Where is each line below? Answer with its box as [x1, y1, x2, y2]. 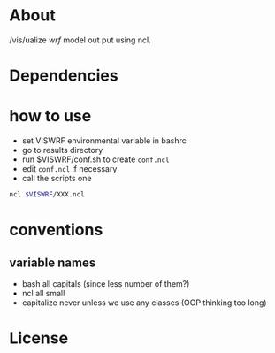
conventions [9, 220, 103, 240]
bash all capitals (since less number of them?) [21, 278, 190, 288]
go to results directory [21, 145, 103, 156]
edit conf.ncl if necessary [21, 164, 118, 174]
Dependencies [9, 65, 118, 86]
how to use [9, 106, 92, 127]
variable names [9, 255, 96, 270]
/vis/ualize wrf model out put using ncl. [9, 35, 152, 45]
